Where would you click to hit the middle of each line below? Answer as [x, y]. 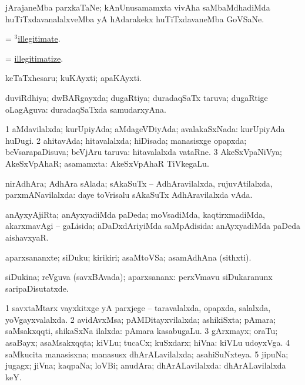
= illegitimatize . [34, 58]
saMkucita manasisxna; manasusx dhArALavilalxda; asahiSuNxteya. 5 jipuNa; [147, 354]
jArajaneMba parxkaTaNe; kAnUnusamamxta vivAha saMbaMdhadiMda [138, 7]
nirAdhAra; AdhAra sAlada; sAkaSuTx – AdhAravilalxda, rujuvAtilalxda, [139, 183]
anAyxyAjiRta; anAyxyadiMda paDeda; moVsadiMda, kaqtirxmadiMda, [135, 214]
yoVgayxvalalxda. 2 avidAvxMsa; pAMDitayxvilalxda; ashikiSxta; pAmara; [141, 319]
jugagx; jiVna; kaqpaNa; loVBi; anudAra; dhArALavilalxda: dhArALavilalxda [146, 365]
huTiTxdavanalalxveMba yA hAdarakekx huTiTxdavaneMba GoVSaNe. [135, 18]
